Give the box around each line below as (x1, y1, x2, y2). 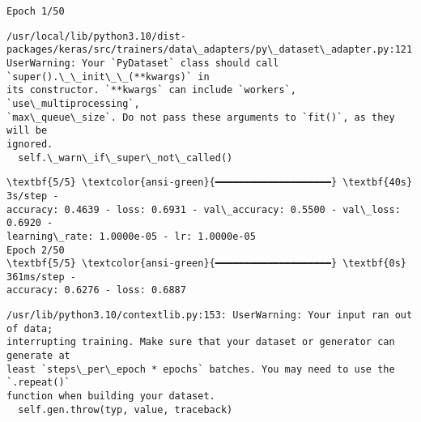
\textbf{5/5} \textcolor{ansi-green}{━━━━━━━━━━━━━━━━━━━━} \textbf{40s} (6, 177, 413, 189)
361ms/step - (6, 271, 76, 283)
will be (6, 125, 48, 137)
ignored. (6, 138, 53, 150)
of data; (6, 322, 53, 335)
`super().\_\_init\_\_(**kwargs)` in (6, 70, 210, 83)
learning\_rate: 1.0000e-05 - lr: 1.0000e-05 (6, 230, 256, 242)
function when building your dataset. (6, 390, 215, 403)
